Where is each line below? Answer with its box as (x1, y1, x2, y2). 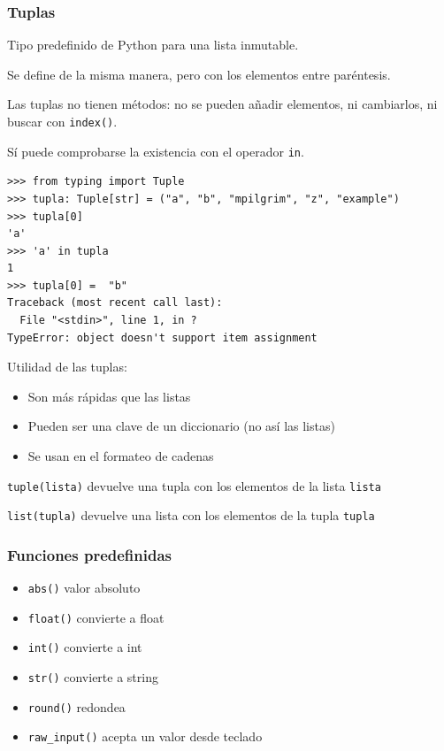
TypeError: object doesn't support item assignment (7, 331, 318, 344)
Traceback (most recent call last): (7, 296, 223, 310)
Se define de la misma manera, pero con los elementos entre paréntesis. (7, 65, 391, 83)
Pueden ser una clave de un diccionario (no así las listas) (27, 417, 335, 435)
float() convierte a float (27, 608, 165, 626)
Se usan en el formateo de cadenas (27, 447, 214, 465)
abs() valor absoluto (27, 579, 141, 597)
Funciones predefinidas (7, 543, 172, 565)
